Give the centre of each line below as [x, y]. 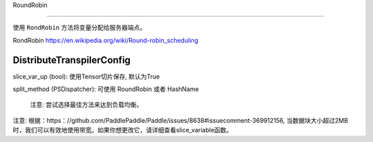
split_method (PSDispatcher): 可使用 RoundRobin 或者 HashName [106, 89]
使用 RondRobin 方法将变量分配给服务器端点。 [79, 28]
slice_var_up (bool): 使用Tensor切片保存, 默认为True [86, 77]
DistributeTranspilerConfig [72, 60]
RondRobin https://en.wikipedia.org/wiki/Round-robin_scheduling [106, 40]
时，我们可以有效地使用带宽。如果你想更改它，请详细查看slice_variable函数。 [123, 130]
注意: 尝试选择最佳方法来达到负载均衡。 [86, 105]
